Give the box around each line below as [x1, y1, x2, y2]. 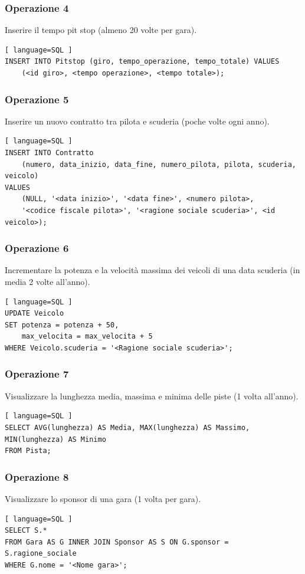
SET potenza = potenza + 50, [5, 320, 119, 329]
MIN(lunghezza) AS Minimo [5, 435, 106, 444]
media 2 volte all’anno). [5, 275, 90, 287]
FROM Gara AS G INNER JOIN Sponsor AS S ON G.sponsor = [5, 537, 229, 546]
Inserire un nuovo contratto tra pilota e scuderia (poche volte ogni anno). [5, 114, 270, 127]
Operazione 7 [5, 366, 69, 381]
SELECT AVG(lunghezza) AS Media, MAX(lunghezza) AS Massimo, [5, 423, 250, 432]
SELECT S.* [5, 526, 47, 535]
